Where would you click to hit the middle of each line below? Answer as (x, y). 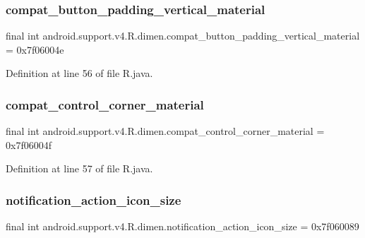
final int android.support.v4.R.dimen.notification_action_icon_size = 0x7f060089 (182, 226)
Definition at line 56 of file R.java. (79, 73)
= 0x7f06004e (35, 49)
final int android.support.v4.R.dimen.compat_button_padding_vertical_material (183, 36)
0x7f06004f (29, 144)
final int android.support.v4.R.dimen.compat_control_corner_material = (165, 131)
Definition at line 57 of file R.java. (79, 168)
